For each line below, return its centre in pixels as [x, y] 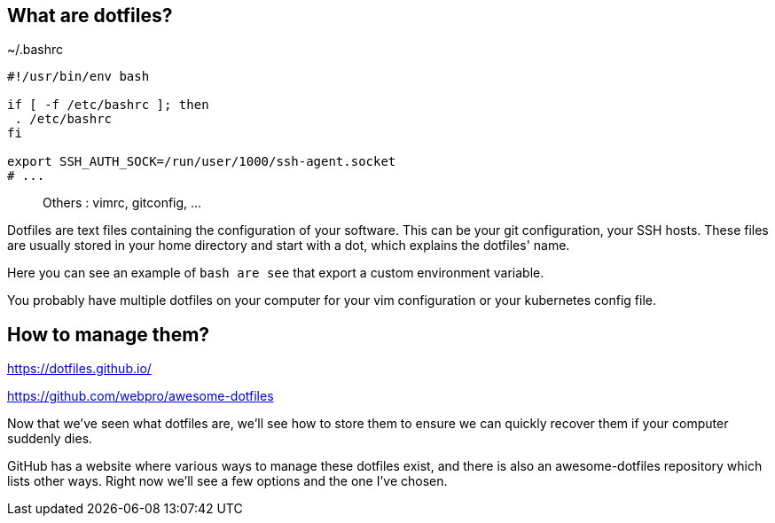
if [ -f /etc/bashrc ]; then [108, 105]
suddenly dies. [50, 439]
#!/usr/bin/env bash [78, 77]
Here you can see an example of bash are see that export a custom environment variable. [276, 273]
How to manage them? [109, 334]
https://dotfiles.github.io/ [79, 369]
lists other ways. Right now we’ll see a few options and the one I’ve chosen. [227, 481]
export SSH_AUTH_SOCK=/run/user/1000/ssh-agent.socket [202, 162]
